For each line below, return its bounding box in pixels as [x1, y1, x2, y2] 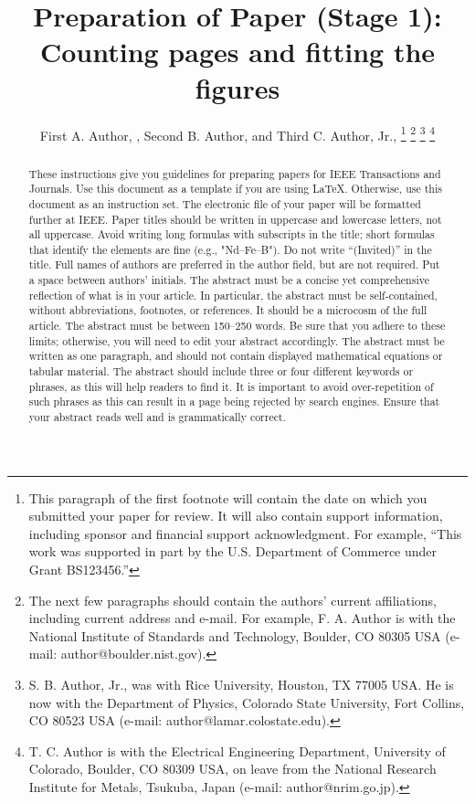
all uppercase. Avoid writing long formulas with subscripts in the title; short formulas [28, 227, 435, 242]
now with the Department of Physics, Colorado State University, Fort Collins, [28, 692, 465, 712]
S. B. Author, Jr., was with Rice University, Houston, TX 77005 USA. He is [28, 675, 454, 694]
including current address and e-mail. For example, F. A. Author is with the [28, 608, 456, 628]
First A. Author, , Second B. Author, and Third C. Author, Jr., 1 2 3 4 [39, 122, 436, 144]
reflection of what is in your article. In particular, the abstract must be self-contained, [28, 287, 438, 302]
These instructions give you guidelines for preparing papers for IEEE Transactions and [28, 165, 441, 181]
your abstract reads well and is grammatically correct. [28, 409, 286, 425]
